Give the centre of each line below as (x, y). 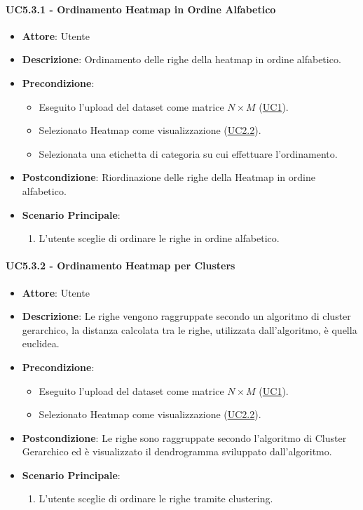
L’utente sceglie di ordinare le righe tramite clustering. (156, 498)
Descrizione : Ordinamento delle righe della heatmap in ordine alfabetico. (181, 59)
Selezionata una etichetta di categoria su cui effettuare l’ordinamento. (188, 153)
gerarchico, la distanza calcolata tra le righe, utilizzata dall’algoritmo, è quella (190, 329)
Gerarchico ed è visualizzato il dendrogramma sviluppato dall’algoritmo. (177, 451)
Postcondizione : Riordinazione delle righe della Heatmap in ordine (169, 177)
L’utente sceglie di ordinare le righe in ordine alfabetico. (159, 238)
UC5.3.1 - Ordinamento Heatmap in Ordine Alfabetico (141, 9)
